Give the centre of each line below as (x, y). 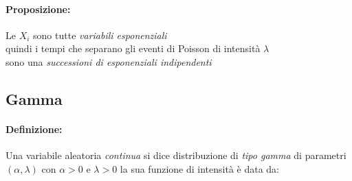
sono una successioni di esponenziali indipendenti (109, 61)
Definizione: (34, 129)
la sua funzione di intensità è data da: (200, 168)
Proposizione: (38, 9)
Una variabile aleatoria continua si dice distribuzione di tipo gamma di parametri (176, 155)
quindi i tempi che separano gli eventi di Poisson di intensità (133, 48)
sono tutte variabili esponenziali (100, 35)
